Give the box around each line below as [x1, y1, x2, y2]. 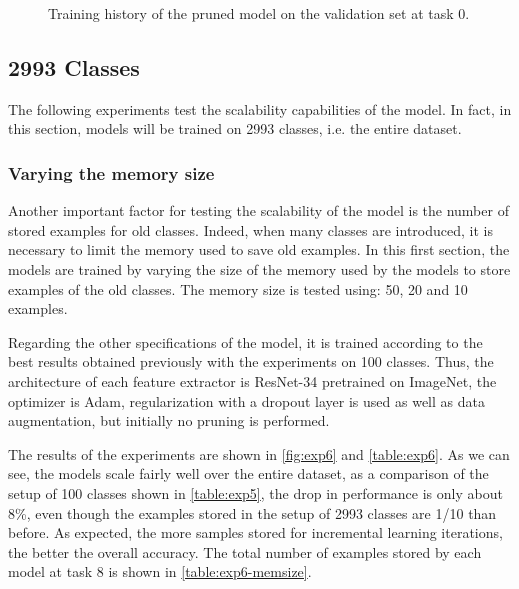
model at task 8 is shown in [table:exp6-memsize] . [8, 561, 312, 582]
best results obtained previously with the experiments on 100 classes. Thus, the [8, 351, 494, 372]
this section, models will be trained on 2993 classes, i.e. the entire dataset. [8, 118, 462, 139]
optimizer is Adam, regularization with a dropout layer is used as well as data [8, 390, 485, 411]
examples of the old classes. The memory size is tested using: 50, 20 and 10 [8, 278, 468, 299]
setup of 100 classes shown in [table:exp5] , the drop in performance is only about [8, 482, 503, 503]
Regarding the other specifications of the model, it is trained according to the [8, 331, 483, 352]
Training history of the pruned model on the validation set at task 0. [48, 3, 470, 23]
